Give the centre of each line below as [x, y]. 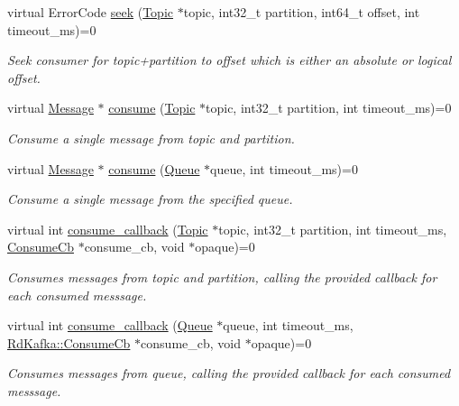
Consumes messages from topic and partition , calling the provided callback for [222, 277]
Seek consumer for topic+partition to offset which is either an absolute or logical [229, 60]
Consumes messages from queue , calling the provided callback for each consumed [229, 373]
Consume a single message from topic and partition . [151, 138]
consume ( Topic [152, 108]
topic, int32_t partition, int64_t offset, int [302, 12]
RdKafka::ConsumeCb [69, 342]
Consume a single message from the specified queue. [150, 199]
